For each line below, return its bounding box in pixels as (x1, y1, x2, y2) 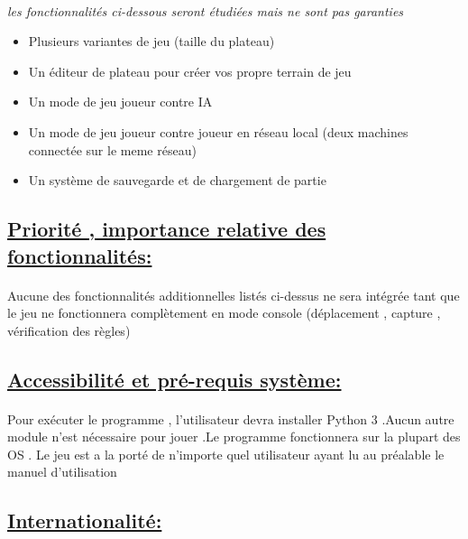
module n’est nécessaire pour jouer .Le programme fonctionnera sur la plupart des (7, 427, 461, 446)
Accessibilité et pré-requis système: (7, 365, 342, 393)
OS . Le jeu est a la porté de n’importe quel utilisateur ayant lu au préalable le (7, 444, 445, 463)
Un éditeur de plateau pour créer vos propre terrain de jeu (28, 61, 352, 80)
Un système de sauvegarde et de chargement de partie (28, 171, 326, 190)
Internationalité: (7, 506, 162, 534)
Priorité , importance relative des (7, 215, 326, 243)
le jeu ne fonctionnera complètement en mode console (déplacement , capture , (7, 303, 441, 322)
